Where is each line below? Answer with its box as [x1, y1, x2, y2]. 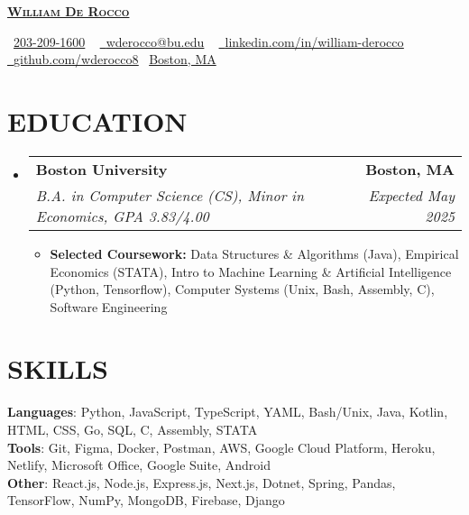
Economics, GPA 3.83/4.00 [35, 205, 209, 226]
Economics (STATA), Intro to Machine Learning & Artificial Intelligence [50, 262, 452, 280]
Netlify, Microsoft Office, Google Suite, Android [7, 455, 271, 474]
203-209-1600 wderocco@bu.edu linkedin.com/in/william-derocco [14, 32, 404, 51]
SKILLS [7, 350, 108, 387]
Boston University [35, 158, 168, 179]
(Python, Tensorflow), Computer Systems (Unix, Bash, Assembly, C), [50, 280, 435, 299]
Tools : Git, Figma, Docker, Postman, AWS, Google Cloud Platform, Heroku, [7, 437, 436, 456]
